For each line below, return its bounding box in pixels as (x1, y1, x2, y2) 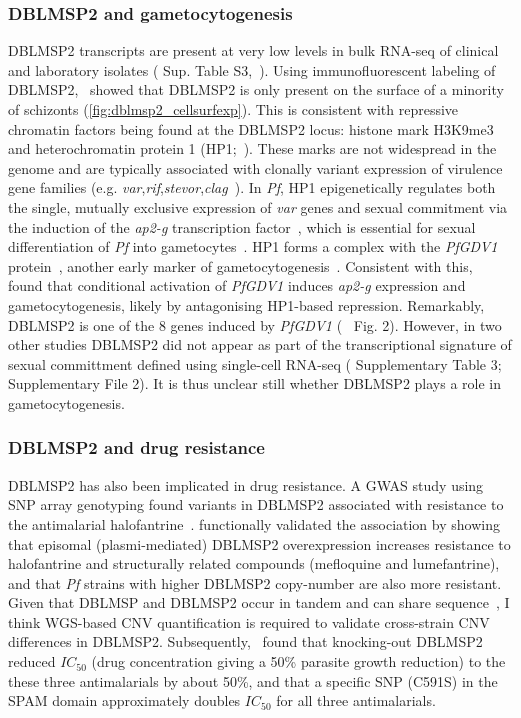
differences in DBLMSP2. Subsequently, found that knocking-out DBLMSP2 (8, 631, 483, 652)
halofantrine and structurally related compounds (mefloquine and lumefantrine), (8, 553, 500, 574)
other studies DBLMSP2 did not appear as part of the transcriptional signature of (8, 334, 512, 355)
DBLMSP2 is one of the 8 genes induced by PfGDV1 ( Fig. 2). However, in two (8, 314, 502, 335)
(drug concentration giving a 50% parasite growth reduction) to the (91, 651, 506, 672)
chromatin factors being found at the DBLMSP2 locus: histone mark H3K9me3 (8, 118, 494, 139)
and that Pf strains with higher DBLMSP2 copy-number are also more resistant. (8, 572, 502, 593)
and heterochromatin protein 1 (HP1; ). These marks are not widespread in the (8, 138, 497, 159)
